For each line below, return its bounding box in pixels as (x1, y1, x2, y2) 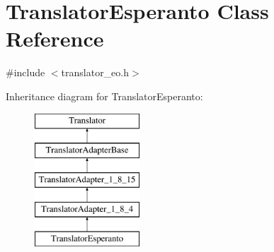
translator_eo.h (61, 65, 130, 80)
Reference (6, 24, 104, 53)
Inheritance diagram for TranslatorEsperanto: (6, 88, 203, 103)
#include (6, 65, 45, 80)
